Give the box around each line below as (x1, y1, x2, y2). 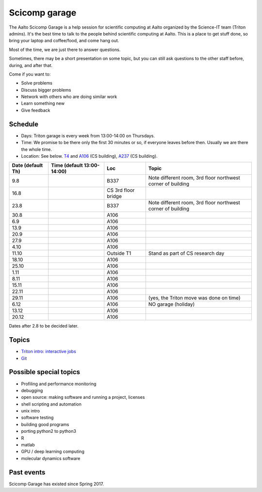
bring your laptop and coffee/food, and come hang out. (9, 38, 119, 44)
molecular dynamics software (21, 455, 81, 461)
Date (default (12, 162, 43, 169)
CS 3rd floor (107, 187, 135, 194)
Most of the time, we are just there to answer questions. (9, 47, 121, 52)
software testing (21, 415, 54, 421)
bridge (107, 193, 122, 200)
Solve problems (21, 80, 53, 86)
